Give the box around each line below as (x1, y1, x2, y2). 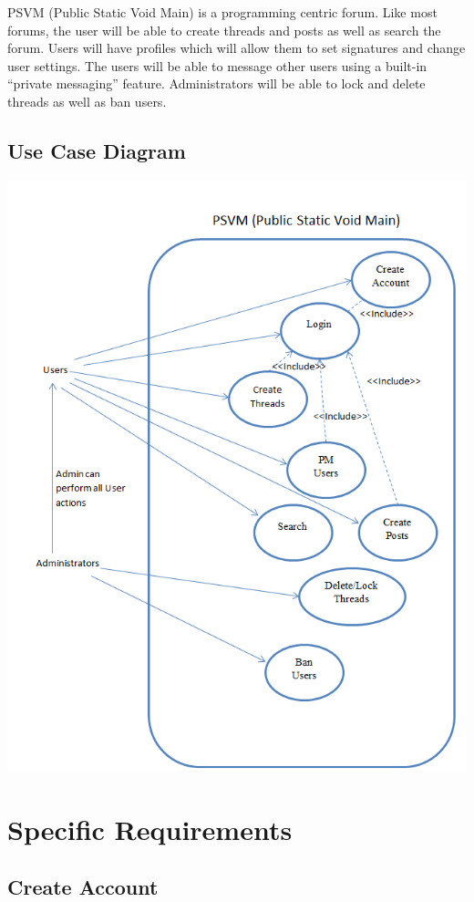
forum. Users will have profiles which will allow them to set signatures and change (7, 38, 466, 57)
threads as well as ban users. (7, 91, 167, 110)
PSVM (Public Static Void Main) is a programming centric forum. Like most (7, 3, 438, 21)
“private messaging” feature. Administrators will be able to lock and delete (7, 74, 426, 93)
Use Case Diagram (7, 136, 186, 164)
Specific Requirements (7, 810, 293, 847)
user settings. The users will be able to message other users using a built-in (7, 56, 428, 75)
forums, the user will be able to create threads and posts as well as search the (7, 20, 441, 39)
